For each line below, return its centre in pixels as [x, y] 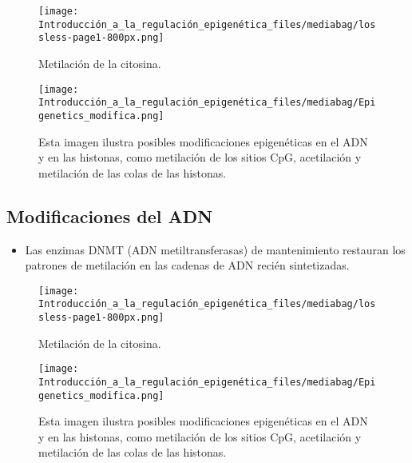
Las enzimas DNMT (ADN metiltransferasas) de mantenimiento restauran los [215, 249]
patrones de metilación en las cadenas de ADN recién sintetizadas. [187, 265]
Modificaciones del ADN [110, 216]
